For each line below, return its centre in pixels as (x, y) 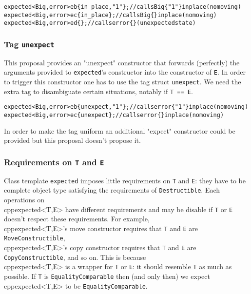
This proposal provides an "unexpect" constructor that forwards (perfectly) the (122, 62)
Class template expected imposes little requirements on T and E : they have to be (125, 180)
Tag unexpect (29, 44)
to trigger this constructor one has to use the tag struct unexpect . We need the (123, 81)
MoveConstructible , (35, 238)
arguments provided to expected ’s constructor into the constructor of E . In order (125, 72)
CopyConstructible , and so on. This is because (75, 257)
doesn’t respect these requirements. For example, (77, 219)
